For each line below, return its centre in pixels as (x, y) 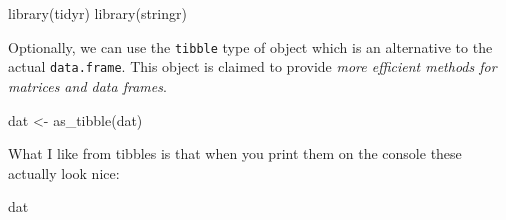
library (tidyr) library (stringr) (97, 13)
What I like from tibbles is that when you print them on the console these (235, 153)
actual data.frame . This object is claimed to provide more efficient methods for (252, 66)
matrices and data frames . (87, 85)
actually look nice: (64, 172)
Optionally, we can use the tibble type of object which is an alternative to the (250, 46)
